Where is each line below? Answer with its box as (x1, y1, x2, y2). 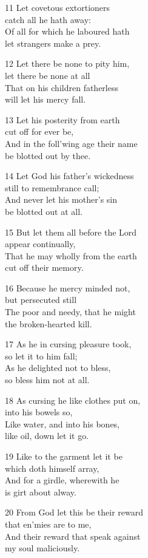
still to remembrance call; (5, 181, 99, 194)
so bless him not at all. (5, 373, 90, 386)
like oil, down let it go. (5, 429, 89, 442)
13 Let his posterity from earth (5, 113, 120, 126)
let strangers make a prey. (5, 36, 101, 49)
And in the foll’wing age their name (5, 137, 138, 149)
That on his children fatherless (5, 81, 118, 94)
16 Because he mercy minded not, (5, 281, 130, 294)
